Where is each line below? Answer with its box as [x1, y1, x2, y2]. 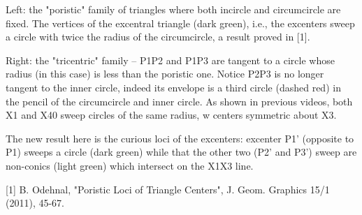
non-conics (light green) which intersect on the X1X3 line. [6, 158, 254, 172]
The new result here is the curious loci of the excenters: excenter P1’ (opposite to [6, 131, 354, 145]
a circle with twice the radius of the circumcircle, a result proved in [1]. [6, 29, 310, 44]
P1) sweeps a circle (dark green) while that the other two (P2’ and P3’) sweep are [6, 144, 357, 159]
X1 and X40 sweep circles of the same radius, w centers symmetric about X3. [6, 107, 337, 122]
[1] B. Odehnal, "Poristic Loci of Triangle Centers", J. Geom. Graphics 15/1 [6, 181, 330, 196]
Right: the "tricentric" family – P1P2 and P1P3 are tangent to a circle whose [6, 52, 335, 67]
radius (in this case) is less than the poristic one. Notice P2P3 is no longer [6, 66, 324, 81]
